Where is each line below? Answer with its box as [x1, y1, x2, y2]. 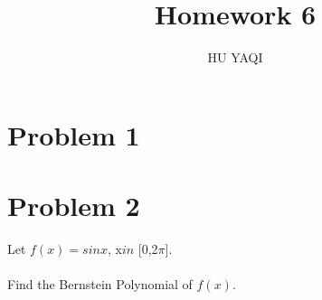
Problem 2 [7, 187, 140, 224]
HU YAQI [207, 48, 263, 67]
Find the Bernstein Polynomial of [7, 275, 193, 294]
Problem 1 [7, 116, 140, 153]
